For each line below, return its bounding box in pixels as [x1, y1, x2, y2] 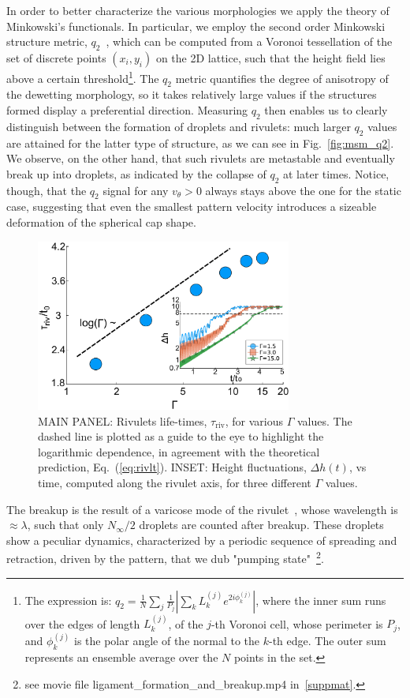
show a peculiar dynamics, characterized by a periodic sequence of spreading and [6, 531, 397, 548]
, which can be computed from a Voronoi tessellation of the [106, 33, 393, 50]
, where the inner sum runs [255, 591, 386, 608]
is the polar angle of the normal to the [74, 632, 260, 649]
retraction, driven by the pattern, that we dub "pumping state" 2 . [6, 548, 324, 567]
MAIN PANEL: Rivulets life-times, [38, 412, 207, 429]
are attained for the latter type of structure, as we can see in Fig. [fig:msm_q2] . [6, 134, 394, 151]
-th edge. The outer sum [269, 632, 386, 649]
